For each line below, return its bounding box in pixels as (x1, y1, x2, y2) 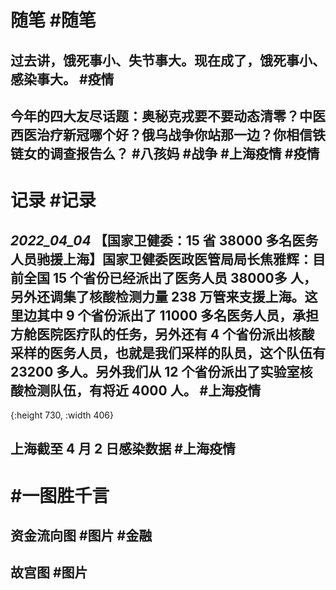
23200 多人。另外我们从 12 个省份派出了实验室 (10, 363, 300, 380)
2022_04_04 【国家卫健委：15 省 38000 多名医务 (10, 232, 319, 249)
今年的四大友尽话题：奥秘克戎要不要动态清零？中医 (10, 107, 326, 125)
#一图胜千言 (10, 484, 110, 507)
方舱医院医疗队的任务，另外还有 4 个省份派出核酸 (10, 326, 315, 343)
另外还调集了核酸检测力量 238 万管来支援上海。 (10, 288, 305, 305)
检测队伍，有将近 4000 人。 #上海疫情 (23, 382, 262, 399)
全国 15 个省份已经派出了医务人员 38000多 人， (23, 269, 317, 286)
